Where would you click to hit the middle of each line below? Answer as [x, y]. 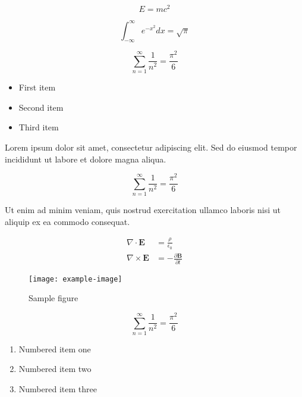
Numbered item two [55, 369]
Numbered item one [55, 348]
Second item [41, 107]
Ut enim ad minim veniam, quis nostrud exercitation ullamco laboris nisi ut [143, 210]
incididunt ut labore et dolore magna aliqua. [86, 159]
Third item [39, 127]
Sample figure [54, 298]
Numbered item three [58, 389]
